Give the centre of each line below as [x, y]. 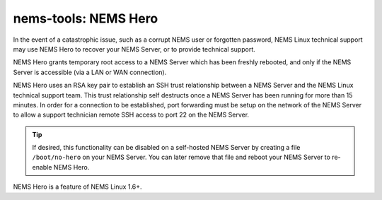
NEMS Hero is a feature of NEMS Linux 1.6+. [77, 187]
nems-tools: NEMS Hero [86, 18]
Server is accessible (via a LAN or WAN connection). [90, 72]
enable [42, 167]
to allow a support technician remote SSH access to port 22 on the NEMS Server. [131, 115]
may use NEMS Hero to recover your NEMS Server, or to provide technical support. [134, 49]
